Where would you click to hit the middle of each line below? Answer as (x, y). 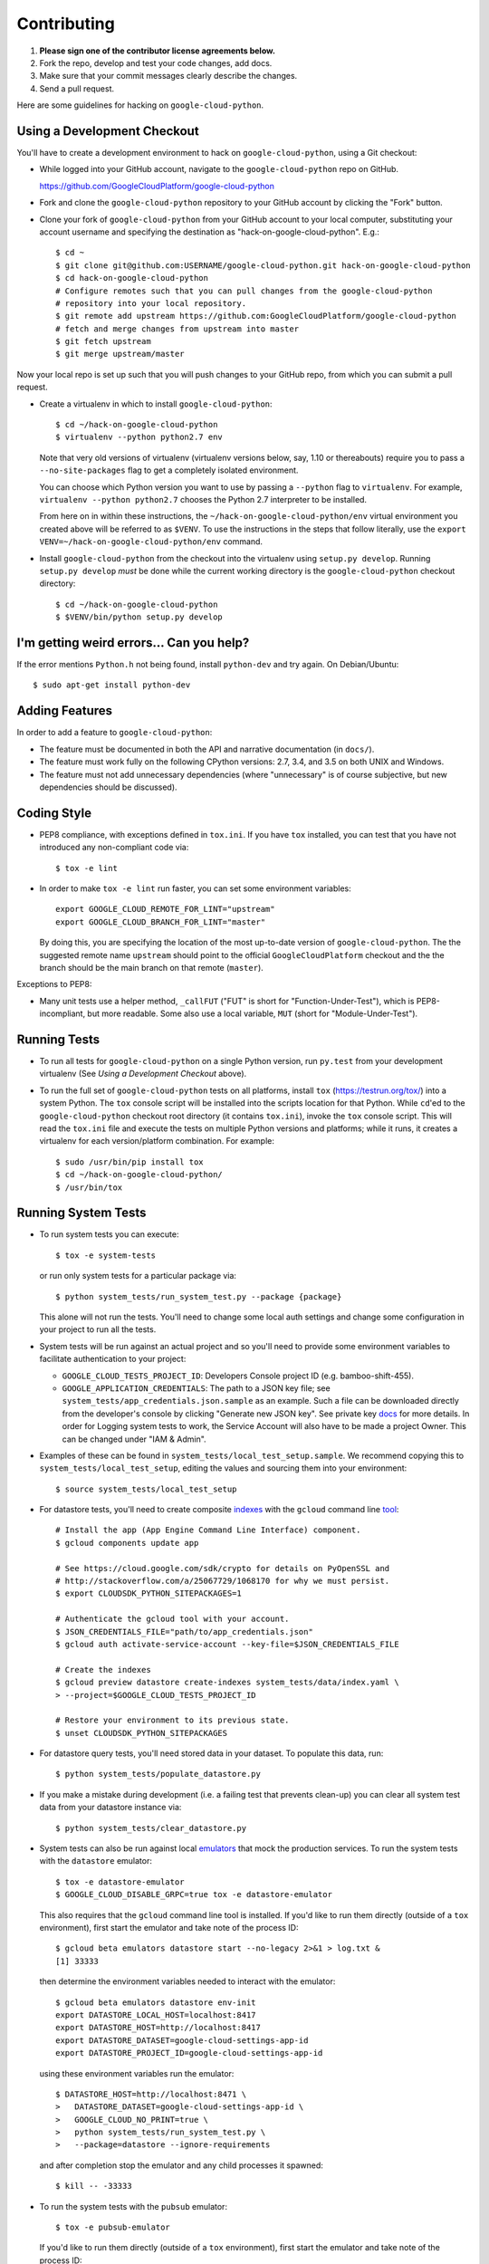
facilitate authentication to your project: (113, 1359)
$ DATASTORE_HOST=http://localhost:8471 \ (151, 2094)
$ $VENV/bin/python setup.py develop (139, 617)
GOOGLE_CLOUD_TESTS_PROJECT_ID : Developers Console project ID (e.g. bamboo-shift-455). (238, 1376)
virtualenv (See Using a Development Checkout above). (143, 1074)
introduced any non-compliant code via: (114, 848)
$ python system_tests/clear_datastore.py (151, 1828)
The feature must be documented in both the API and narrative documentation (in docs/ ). (207, 749)
